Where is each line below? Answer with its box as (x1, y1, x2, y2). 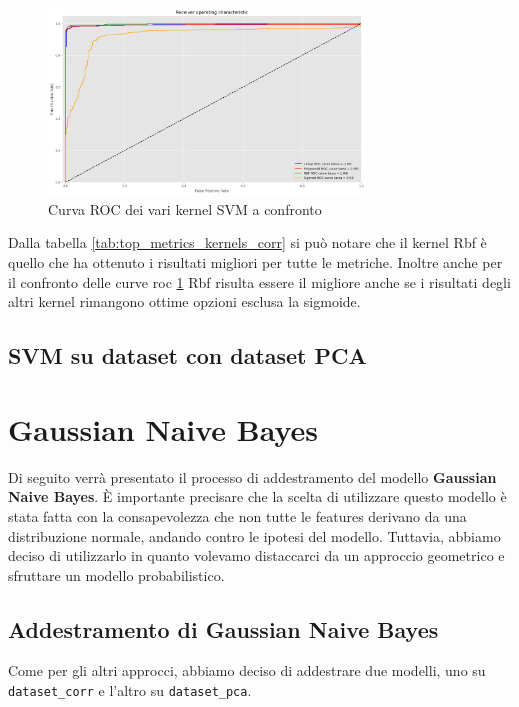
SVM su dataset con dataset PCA (8, 340, 367, 371)
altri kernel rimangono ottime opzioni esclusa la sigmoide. (8, 291, 361, 312)
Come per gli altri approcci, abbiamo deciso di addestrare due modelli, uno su (8, 660, 486, 681)
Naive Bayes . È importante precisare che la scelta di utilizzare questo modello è (8, 486, 507, 507)
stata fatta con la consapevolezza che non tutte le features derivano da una (8, 505, 467, 526)
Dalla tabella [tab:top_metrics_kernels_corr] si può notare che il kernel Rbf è (8, 232, 487, 253)
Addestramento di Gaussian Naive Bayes (8, 613, 439, 644)
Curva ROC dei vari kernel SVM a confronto (48, 198, 322, 219)
